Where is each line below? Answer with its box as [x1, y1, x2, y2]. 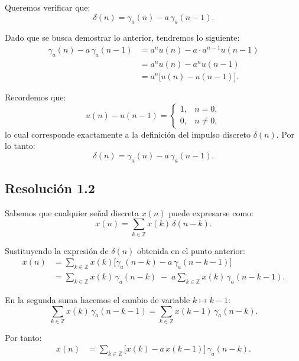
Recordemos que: [5, 90, 66, 103]
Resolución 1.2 [5, 178, 95, 197]
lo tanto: [5, 139, 35, 152]
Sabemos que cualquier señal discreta [5, 206, 139, 219]
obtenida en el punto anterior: [137, 244, 245, 256]
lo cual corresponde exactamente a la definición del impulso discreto [5, 128, 251, 140]
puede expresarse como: [168, 206, 253, 219]
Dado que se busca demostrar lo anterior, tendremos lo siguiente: [5, 31, 240, 44]
